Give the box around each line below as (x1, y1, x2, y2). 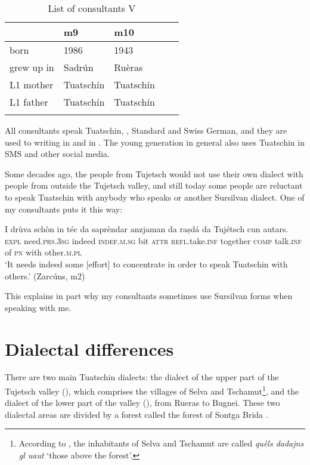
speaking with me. (5, 301, 72, 313)
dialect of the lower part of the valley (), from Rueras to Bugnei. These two (5, 396, 280, 409)
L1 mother (10, 78, 54, 91)
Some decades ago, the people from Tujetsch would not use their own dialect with (5, 167, 303, 180)
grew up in (10, 60, 54, 74)
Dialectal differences (5, 336, 174, 361)
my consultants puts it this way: (5, 202, 123, 215)
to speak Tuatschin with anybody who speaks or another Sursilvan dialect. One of (5, 190, 305, 203)
